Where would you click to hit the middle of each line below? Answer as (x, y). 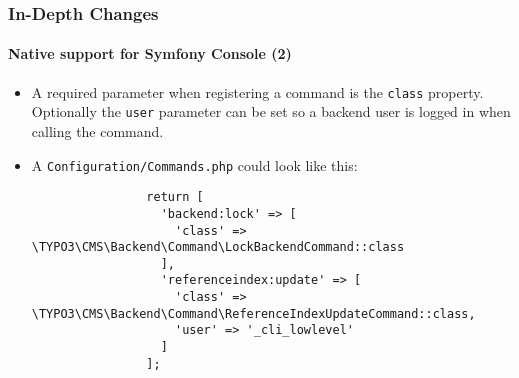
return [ (175, 197)
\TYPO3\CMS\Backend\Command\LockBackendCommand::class (218, 247)
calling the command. (97, 130)
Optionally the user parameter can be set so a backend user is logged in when (271, 111)
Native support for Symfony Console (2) (150, 53)
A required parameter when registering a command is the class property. (257, 91)
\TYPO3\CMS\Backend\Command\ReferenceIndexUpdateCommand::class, (253, 313)
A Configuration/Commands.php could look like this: (194, 164)
